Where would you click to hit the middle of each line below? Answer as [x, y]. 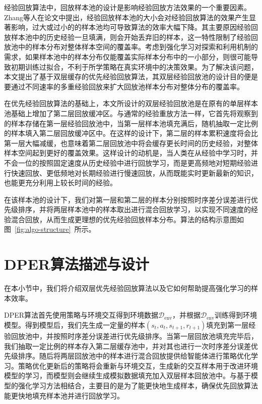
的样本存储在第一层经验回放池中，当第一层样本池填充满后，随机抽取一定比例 [131, 123]
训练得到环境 [236, 315]
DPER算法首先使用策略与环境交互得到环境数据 [81, 315]
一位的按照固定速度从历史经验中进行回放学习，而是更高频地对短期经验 [134, 162]
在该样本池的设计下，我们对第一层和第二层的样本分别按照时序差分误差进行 [127, 199]
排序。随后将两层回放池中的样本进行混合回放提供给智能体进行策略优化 [134, 356]
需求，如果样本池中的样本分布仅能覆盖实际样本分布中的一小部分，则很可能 [127, 56]
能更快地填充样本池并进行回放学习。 [64, 395]
